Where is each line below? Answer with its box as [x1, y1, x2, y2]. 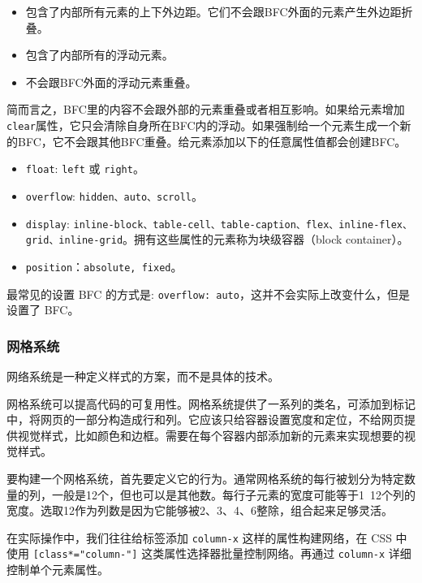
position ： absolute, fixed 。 [25, 257, 183, 274]
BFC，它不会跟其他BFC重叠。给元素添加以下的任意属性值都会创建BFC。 [17, 132, 407, 149]
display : [25, 214, 70, 231]
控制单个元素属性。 [6, 561, 109, 578]
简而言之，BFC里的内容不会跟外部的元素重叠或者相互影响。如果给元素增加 [6, 101, 405, 118]
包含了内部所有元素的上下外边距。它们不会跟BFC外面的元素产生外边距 [25, 3, 402, 19]
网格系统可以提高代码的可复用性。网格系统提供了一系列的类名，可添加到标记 [6, 395, 416, 412]
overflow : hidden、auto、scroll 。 [25, 187, 203, 204]
